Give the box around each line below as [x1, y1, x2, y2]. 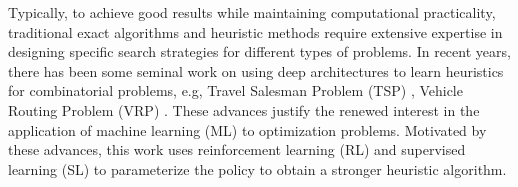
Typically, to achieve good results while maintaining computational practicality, [8, 2, 496, 22]
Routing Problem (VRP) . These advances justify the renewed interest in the [8, 99, 480, 120]
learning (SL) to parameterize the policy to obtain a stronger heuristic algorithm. [8, 158, 507, 179]
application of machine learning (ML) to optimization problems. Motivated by [8, 119, 487, 140]
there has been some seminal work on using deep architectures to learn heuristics [8, 60, 504, 81]
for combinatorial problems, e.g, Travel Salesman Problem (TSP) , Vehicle [8, 80, 463, 101]
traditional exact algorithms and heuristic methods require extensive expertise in [8, 21, 503, 42]
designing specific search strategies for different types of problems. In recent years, [8, 41, 511, 62]
